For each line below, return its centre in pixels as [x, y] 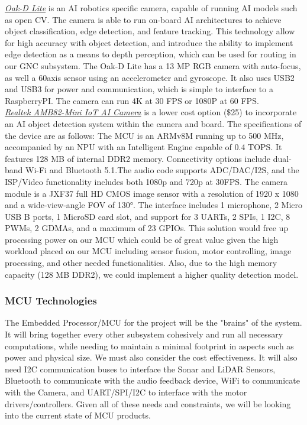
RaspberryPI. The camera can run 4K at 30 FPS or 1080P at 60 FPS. [132, 100]
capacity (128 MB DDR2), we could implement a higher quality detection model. [152, 274]
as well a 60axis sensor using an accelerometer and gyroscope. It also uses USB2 [150, 77]
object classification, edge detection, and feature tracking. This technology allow [150, 31]
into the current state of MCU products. [78, 415]
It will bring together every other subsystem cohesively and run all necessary [144, 334]
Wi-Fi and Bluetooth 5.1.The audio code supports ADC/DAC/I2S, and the [162, 170]
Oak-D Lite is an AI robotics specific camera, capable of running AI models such [151, 8]
